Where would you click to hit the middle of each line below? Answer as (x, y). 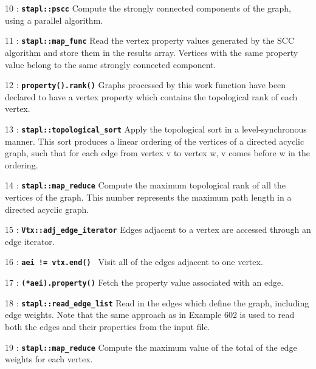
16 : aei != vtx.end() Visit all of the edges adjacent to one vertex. (134, 262)
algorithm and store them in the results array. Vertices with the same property (152, 52)
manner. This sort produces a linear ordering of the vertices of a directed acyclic (155, 141)
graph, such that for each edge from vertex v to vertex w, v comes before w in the (157, 153)
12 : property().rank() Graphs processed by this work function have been (146, 85)
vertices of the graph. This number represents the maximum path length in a (148, 197)
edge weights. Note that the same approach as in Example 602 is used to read (150, 315)
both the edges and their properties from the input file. (108, 327)
